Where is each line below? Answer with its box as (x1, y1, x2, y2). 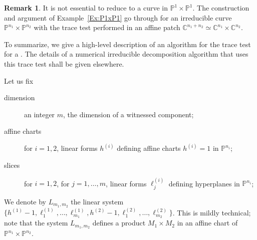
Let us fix (4, 75, 34, 86)
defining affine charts (117, 143, 181, 153)
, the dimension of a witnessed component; (63, 109, 194, 119)
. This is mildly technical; (172, 207, 251, 217)
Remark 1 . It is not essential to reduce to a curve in (4, 3, 168, 13)
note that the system (4, 217, 68, 228)
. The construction (192, 3, 249, 13)
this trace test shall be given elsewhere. (4, 58, 124, 69)
